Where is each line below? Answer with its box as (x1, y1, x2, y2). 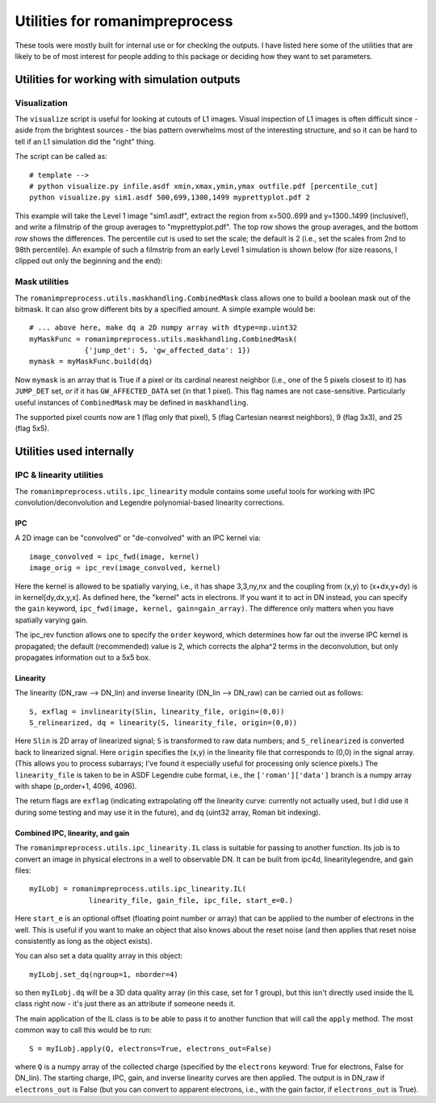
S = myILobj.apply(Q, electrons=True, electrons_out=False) (29, 1044, 272, 1053)
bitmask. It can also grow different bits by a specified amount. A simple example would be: (15, 304, 316, 314)
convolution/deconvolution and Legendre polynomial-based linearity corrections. (15, 497, 285, 507)
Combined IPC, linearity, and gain (15, 828, 130, 837)
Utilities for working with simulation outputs (15, 73, 241, 86)
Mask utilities (15, 276, 69, 287)
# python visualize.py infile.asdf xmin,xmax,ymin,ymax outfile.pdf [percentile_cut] (29, 182, 379, 191)
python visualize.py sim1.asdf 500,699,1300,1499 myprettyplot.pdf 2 (29, 193, 311, 202)
